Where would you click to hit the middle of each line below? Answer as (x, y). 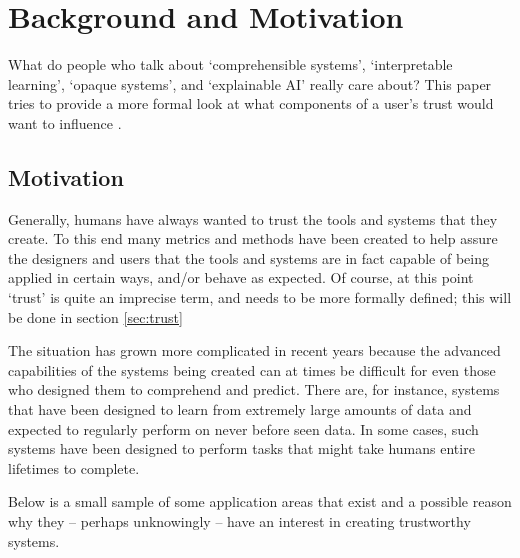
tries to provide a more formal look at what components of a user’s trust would (251, 103)
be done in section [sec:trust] (95, 316)
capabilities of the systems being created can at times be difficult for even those (252, 369)
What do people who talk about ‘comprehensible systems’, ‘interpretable (230, 64)
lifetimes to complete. (74, 467)
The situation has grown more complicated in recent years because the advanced (254, 350)
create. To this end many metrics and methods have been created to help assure (253, 238)
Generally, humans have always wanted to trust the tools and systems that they (253, 218)
